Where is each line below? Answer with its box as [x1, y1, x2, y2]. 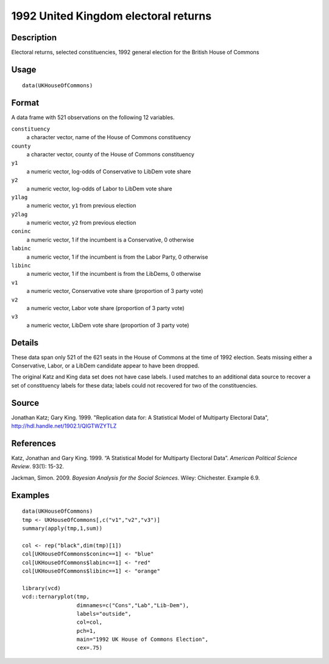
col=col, [76, 619, 103, 626]
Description [11, 32, 57, 43]
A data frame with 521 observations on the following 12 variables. [11, 114, 175, 121]
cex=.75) [76, 644, 103, 651]
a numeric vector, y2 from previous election [26, 219, 136, 226]
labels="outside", [76, 610, 132, 617]
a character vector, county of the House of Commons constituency [26, 150, 195, 158]
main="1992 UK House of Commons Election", [76, 636, 208, 643]
